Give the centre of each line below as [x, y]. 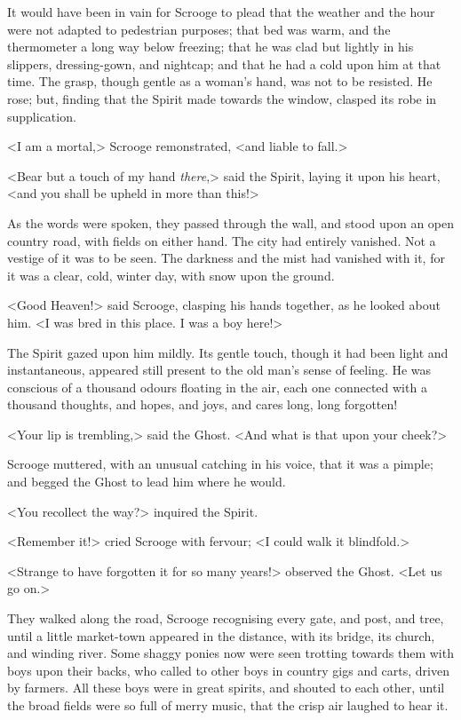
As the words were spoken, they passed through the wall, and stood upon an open [231, 222]
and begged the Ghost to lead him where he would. [147, 482]
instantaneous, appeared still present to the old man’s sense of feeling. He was [219, 370]
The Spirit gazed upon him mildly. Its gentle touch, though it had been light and [228, 352]
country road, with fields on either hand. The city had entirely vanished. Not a [222, 240]
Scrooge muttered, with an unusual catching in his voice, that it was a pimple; [220, 464]
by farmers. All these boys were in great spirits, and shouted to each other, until [226, 688]
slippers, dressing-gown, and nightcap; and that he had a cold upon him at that [224, 63]
